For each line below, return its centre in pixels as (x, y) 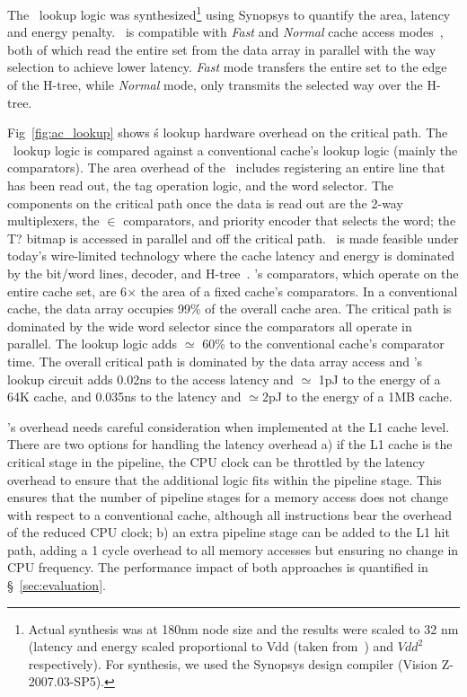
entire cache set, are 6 (67, 291)
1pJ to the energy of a (379, 379)
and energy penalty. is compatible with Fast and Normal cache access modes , (225, 32)
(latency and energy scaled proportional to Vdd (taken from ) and (211, 646)
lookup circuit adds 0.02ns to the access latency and (150, 379)
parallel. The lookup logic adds (93, 344)
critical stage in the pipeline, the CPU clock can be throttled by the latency (216, 461)
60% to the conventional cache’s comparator (323, 344)
